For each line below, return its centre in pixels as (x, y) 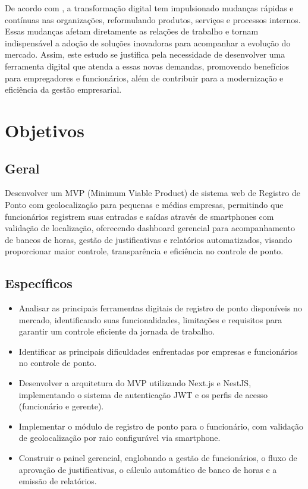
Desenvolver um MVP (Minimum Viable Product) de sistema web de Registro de (153, 193)
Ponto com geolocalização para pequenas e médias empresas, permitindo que (144, 204)
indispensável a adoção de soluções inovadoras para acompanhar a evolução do (148, 42)
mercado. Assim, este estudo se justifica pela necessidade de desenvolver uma (145, 54)
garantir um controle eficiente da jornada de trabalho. (117, 331)
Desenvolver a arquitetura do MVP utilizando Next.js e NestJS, (135, 383)
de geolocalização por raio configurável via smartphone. (120, 438)
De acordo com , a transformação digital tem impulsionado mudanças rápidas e (149, 8)
